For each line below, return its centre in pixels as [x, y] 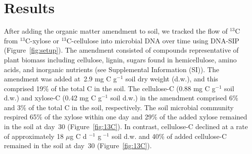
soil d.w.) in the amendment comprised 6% [174, 98]
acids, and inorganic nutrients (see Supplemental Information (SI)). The [112, 69]
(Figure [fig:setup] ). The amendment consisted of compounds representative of [121, 50]
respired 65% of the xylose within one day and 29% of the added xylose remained [126, 117]
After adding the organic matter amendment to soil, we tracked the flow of [116, 31]
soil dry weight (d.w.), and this [172, 79]
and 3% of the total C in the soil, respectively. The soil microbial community [119, 107]
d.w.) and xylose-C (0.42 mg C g [53, 98]
